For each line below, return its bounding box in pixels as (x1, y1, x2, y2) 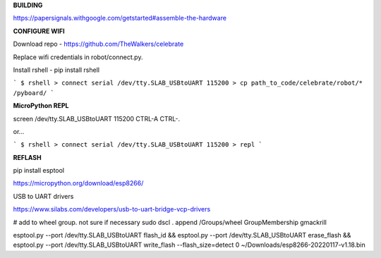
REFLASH (13, 153, 42, 161)
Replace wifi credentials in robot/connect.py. (13, 53, 143, 61)
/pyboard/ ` (13, 89, 54, 97)
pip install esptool (13, 166, 65, 175)
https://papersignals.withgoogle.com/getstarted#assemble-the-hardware (13, 14, 227, 23)
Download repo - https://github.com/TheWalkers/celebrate (13, 39, 184, 49)
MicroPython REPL (13, 102, 69, 110)
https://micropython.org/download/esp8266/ (13, 179, 144, 188)
